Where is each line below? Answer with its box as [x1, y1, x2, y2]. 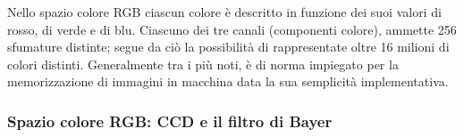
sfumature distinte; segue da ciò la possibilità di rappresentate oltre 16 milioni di [7, 37, 450, 56]
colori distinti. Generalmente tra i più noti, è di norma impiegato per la [7, 54, 399, 73]
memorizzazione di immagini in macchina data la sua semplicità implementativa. [7, 72, 449, 91]
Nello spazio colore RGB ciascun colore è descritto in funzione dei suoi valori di [7, 3, 442, 20]
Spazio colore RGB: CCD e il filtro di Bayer [7, 109, 333, 132]
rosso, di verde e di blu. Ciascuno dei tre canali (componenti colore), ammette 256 [7, 20, 457, 38]
